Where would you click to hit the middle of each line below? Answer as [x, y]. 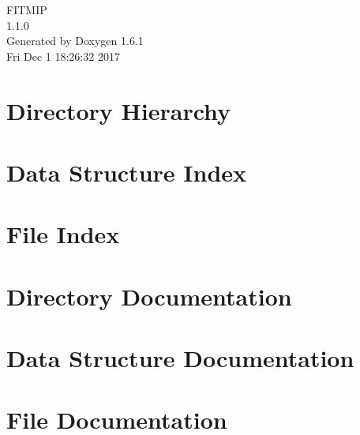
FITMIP [27, 9]
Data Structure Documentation [180, 358]
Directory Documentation [149, 296]
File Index [63, 234]
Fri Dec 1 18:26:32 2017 [63, 56]
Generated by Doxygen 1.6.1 [75, 41]
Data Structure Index [127, 172]
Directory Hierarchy [119, 110]
